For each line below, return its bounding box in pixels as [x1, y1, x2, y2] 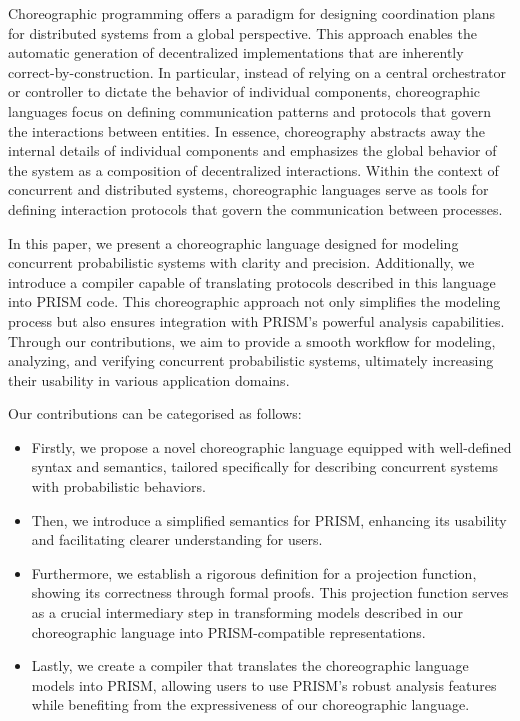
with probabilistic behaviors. [31, 476, 206, 497]
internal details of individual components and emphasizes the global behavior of [8, 140, 497, 161]
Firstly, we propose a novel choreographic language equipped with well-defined [31, 436, 512, 457]
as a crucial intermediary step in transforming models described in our [31, 602, 463, 623]
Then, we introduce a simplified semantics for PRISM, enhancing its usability [31, 509, 507, 530]
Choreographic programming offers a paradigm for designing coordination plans [8, 3, 496, 23]
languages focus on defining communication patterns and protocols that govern [8, 100, 492, 121]
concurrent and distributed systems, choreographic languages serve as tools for [8, 179, 489, 200]
